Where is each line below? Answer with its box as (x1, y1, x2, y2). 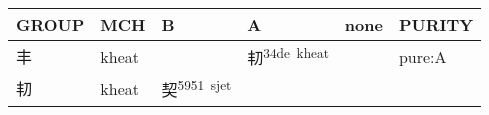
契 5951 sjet (161, 75, 232, 102)
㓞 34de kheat (247, 43, 329, 70)
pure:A (398, 44, 447, 68)
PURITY (398, 13, 474, 36)
